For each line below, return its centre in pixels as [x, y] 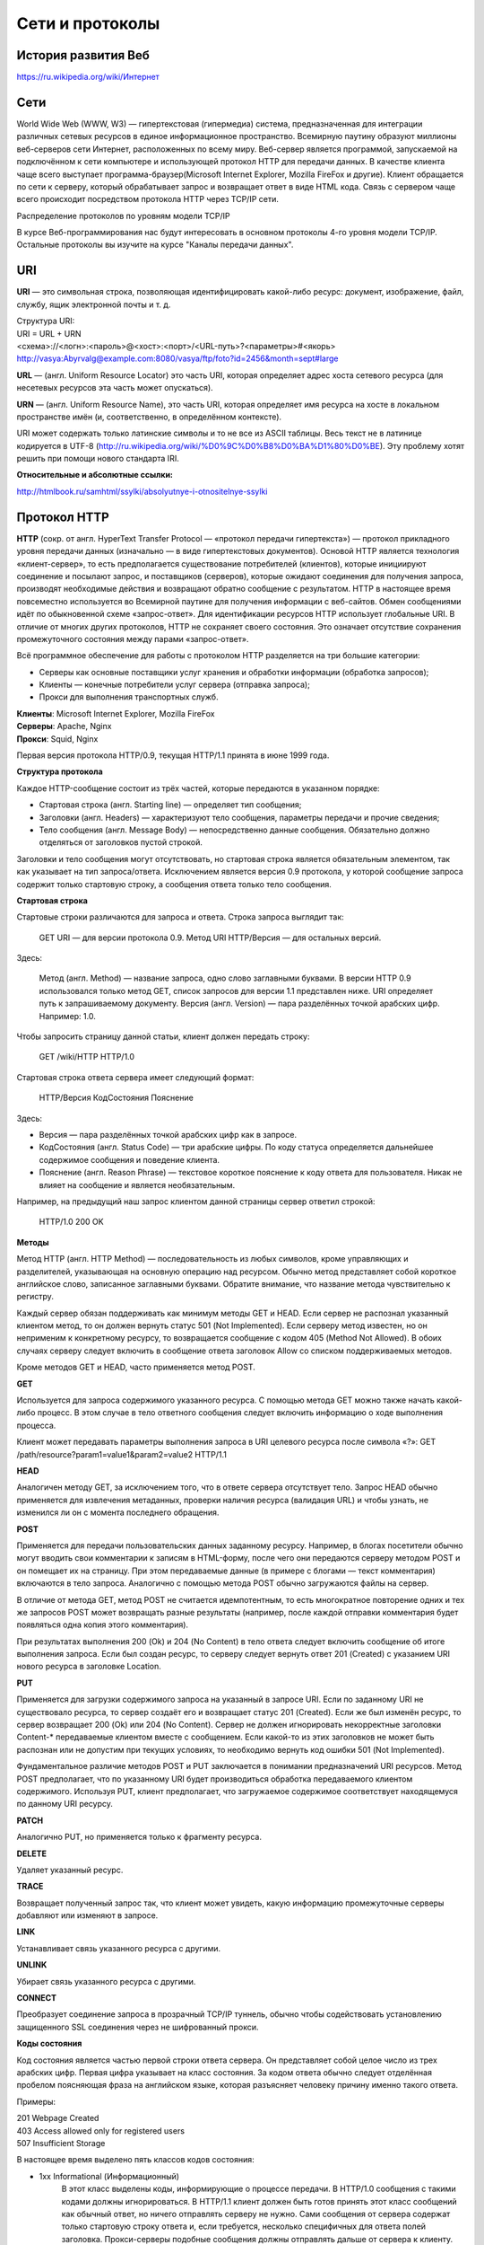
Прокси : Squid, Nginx [57, 739]
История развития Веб [83, 55]
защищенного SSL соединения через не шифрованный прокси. [138, 2027]
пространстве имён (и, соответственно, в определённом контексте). [149, 417]
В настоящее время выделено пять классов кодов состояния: [135, 2160]
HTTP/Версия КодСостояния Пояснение [117, 1098]
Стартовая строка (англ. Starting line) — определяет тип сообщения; [170, 805]
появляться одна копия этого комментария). [102, 1624]
